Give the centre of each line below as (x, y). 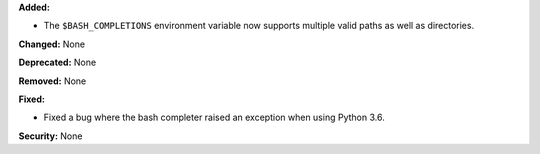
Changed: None (51, 44)
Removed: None (52, 81)
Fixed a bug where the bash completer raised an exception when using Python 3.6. (214, 117)
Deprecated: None (57, 62)
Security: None (50, 136)
